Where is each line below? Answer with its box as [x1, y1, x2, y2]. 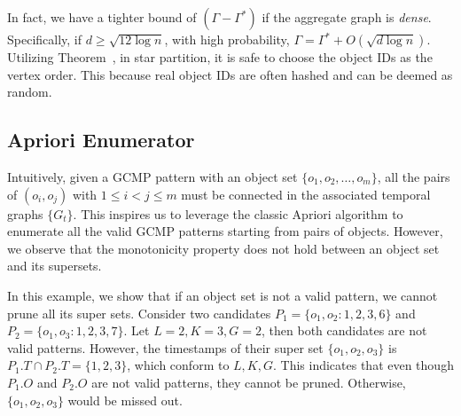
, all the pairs [377, 167, 450, 185]
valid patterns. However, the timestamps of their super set [7, 338, 324, 357]
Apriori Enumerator [7, 126, 195, 153]
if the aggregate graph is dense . [262, 8, 432, 26]
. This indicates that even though [272, 356, 454, 374]
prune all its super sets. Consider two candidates [7, 303, 271, 322]
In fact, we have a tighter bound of [7, 8, 197, 26]
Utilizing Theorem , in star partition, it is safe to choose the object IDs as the [7, 48, 433, 66]
